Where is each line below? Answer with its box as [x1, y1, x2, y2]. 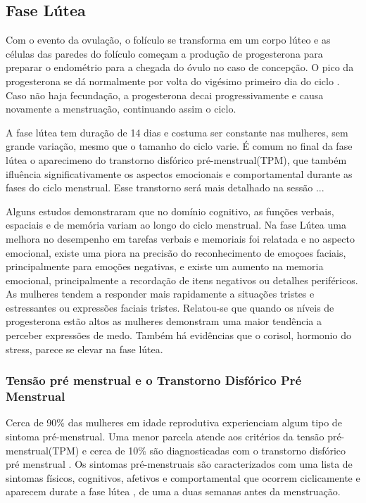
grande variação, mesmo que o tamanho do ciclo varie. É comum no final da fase [6, 139, 353, 153]
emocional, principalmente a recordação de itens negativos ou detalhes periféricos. [6, 272, 358, 287]
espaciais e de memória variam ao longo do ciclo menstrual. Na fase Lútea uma [6, 217, 346, 232]
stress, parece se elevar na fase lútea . [6, 341, 163, 356]
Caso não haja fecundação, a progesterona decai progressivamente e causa [6, 87, 324, 102]
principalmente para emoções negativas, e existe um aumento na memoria [6, 259, 324, 274]
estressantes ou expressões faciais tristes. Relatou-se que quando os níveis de [6, 300, 334, 314]
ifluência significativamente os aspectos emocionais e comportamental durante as [6, 166, 353, 181]
